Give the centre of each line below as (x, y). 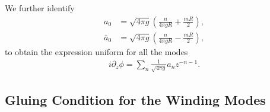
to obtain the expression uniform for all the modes (96, 51)
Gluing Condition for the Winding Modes (135, 99)
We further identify (40, 8)
